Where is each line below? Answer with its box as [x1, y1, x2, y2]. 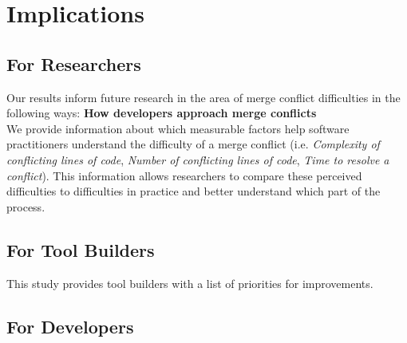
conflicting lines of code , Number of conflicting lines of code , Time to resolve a [6, 151, 389, 168]
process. [6, 198, 45, 215]
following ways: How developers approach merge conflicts [6, 104, 317, 121]
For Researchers [6, 51, 141, 76]
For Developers [6, 313, 134, 338]
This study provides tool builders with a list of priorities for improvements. [6, 274, 373, 291]
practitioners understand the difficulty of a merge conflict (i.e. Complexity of [6, 136, 380, 152]
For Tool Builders [6, 237, 155, 262]
